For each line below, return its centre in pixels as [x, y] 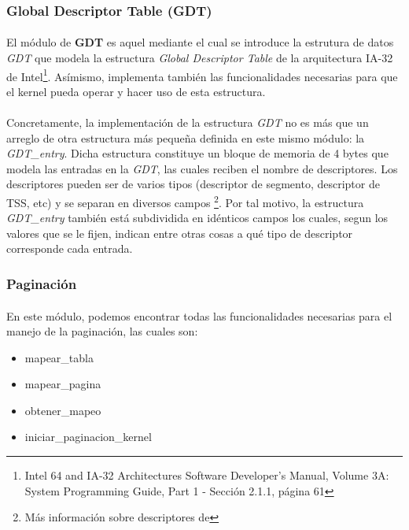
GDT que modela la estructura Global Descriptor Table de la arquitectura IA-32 [200, 58]
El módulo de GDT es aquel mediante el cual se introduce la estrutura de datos [200, 42]
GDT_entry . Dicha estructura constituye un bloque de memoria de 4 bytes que [197, 153]
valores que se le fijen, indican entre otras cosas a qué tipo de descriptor [180, 233]
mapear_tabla [59, 357]
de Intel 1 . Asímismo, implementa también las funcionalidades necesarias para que [202, 75]
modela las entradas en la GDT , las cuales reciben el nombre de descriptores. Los [202, 168]
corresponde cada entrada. [70, 248]
